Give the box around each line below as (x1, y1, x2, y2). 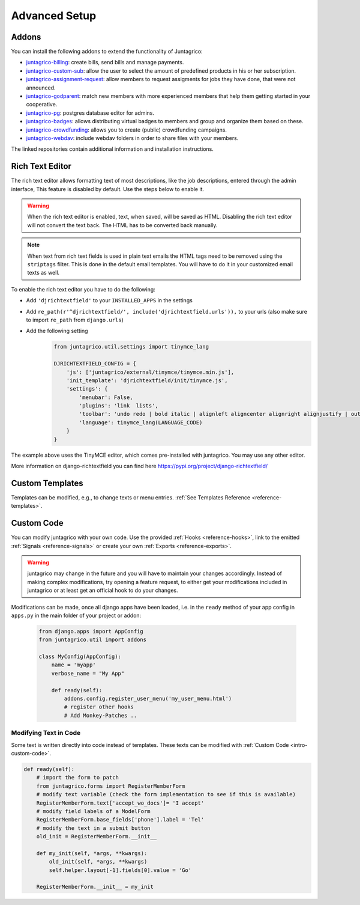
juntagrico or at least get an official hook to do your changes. (27, 587, 178, 594)
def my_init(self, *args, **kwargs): (36, 850, 148, 856)
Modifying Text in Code (11, 729, 81, 737)
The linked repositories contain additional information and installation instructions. (11, 145, 214, 153)
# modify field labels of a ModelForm (36, 808, 151, 814)
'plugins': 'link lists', (79, 403, 158, 409)
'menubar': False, (79, 394, 133, 401)
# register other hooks (64, 704, 134, 710)
